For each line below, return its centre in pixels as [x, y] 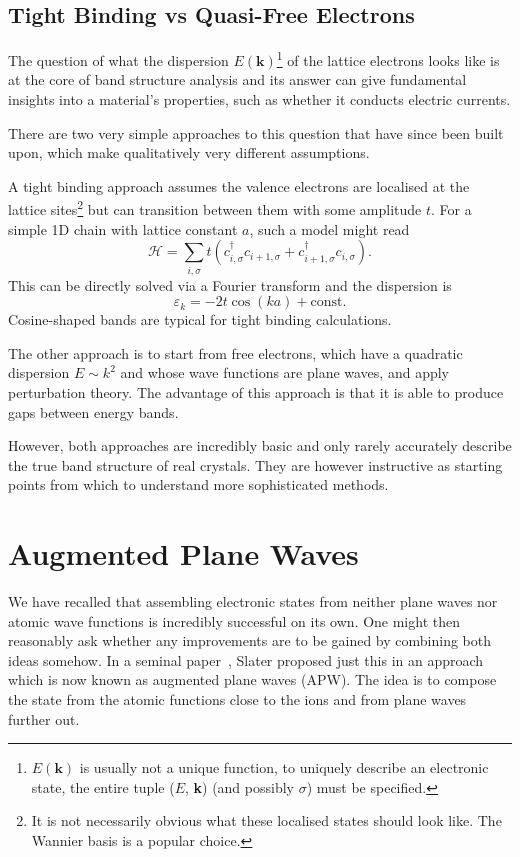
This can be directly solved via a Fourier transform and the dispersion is [230, 284]
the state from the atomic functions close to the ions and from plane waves [237, 699]
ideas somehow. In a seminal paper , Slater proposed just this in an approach [246, 659]
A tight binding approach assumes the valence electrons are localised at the [239, 185]
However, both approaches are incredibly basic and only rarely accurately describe [260, 445]
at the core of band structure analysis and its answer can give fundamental [237, 79]
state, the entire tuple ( [103, 786]
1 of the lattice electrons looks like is [388, 58]
